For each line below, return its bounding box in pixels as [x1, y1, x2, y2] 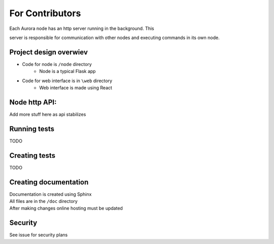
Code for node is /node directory [22, 61, 92, 67]
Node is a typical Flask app [39, 68, 96, 75]
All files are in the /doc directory [9, 198, 78, 204]
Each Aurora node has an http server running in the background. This [9, 25, 154, 31]
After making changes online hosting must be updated [9, 205, 123, 212]
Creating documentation [9, 178, 89, 186]
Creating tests [9, 151, 56, 160]
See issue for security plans [9, 232, 68, 238]
